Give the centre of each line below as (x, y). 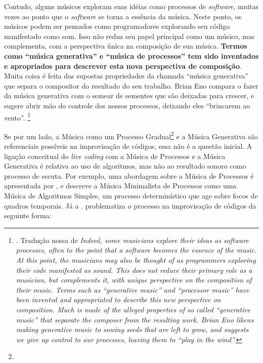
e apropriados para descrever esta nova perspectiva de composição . (123, 66)
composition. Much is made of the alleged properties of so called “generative (133, 309)
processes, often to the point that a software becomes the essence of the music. (136, 250)
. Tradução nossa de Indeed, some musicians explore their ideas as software (132, 240)
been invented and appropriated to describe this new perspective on (118, 299)
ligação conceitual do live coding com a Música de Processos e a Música (115, 156)
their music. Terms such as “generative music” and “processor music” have (133, 289)
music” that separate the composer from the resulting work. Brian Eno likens (135, 319)
